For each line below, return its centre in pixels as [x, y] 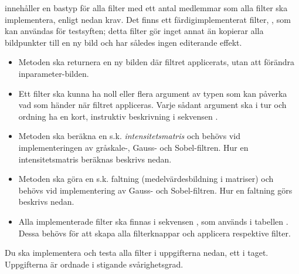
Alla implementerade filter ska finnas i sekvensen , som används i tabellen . [153, 221]
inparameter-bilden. [54, 73]
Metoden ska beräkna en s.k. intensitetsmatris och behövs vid [129, 136]
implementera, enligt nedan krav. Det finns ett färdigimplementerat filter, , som [148, 19]
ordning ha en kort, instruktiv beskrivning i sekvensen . [118, 116]
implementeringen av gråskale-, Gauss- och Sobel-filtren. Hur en [133, 147]
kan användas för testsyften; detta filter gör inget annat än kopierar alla [134, 31]
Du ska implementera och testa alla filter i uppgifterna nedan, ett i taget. [137, 253]
